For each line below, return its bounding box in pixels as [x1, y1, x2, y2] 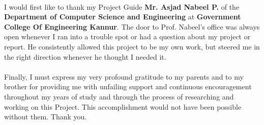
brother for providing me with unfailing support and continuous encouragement [4, 81, 252, 92]
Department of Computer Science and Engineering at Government [4, 11, 241, 22]
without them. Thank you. [4, 111, 87, 122]
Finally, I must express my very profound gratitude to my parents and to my [4, 71, 244, 82]
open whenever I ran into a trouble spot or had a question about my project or [4, 31, 251, 42]
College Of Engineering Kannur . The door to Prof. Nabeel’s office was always [4, 21, 260, 32]
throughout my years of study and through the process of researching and [4, 91, 234, 102]
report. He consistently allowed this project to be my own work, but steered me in [4, 41, 260, 52]
